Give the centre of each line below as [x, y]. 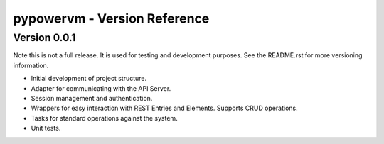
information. [31, 65]
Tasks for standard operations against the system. [104, 118]
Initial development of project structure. [89, 79]
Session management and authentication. [92, 98]
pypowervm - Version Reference [111, 18]
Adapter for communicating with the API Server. [101, 88]
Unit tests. [46, 128]
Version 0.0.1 [44, 38]
